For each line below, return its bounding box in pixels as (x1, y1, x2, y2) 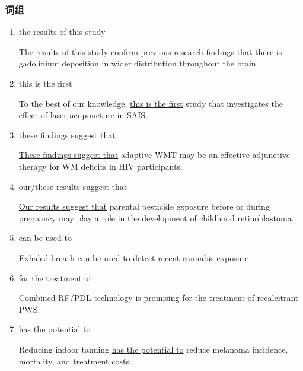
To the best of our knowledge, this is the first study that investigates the (18, 97, 283, 109)
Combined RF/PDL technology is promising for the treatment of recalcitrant (18, 291, 299, 304)
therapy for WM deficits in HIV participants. (18, 160, 183, 172)
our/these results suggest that (18, 180, 127, 192)
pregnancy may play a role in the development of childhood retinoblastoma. (18, 211, 294, 224)
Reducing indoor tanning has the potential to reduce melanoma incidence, (18, 343, 288, 355)
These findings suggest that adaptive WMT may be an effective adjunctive (18, 148, 291, 161)
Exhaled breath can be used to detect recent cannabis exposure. (18, 251, 251, 264)
